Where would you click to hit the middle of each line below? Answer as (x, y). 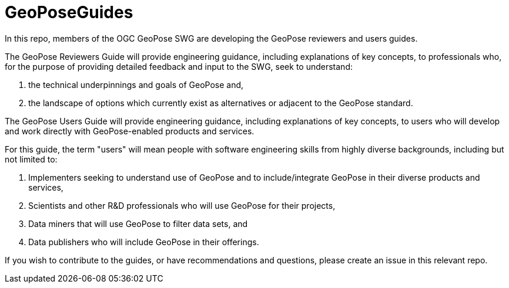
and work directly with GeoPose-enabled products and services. (130, 131)
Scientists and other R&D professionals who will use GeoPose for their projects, (182, 205)
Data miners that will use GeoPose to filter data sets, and (138, 223)
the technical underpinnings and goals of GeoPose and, (136, 84)
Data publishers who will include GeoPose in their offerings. (144, 242)
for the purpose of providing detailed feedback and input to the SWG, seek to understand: (179, 66)
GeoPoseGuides (69, 12)
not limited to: (31, 159)
